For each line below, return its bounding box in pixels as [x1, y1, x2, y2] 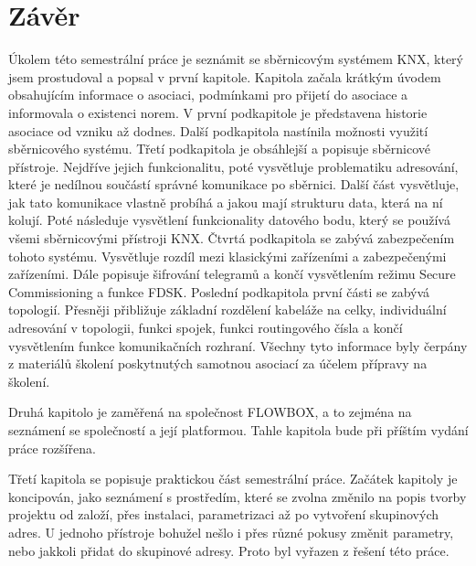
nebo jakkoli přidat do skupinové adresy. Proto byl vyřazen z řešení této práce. [8, 540, 450, 560]
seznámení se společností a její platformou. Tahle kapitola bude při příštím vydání [8, 421, 469, 439]
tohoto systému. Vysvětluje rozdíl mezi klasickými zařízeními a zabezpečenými [8, 246, 447, 265]
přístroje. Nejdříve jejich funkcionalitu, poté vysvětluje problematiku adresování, [8, 156, 459, 176]
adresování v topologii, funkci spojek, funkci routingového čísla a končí [8, 318, 403, 337]
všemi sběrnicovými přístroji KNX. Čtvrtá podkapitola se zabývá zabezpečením [8, 229, 455, 248]
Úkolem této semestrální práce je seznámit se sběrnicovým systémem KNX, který [8, 49, 463, 69]
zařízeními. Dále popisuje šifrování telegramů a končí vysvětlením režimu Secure [8, 264, 456, 283]
